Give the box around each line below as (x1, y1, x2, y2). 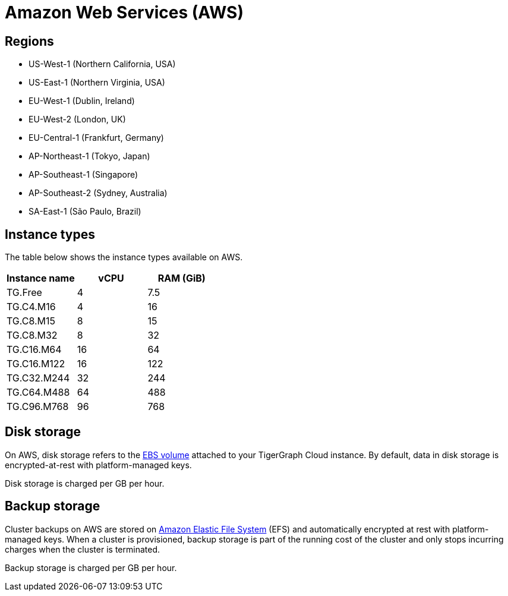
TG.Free (7, 286, 42, 299)
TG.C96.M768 (7, 401, 69, 413)
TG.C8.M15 (7, 315, 55, 327)
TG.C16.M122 (7, 358, 65, 370)
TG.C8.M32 (7, 329, 58, 342)
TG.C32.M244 (7, 372, 70, 384)
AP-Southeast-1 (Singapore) (29, 169, 138, 180)
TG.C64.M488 (7, 386, 70, 399)
